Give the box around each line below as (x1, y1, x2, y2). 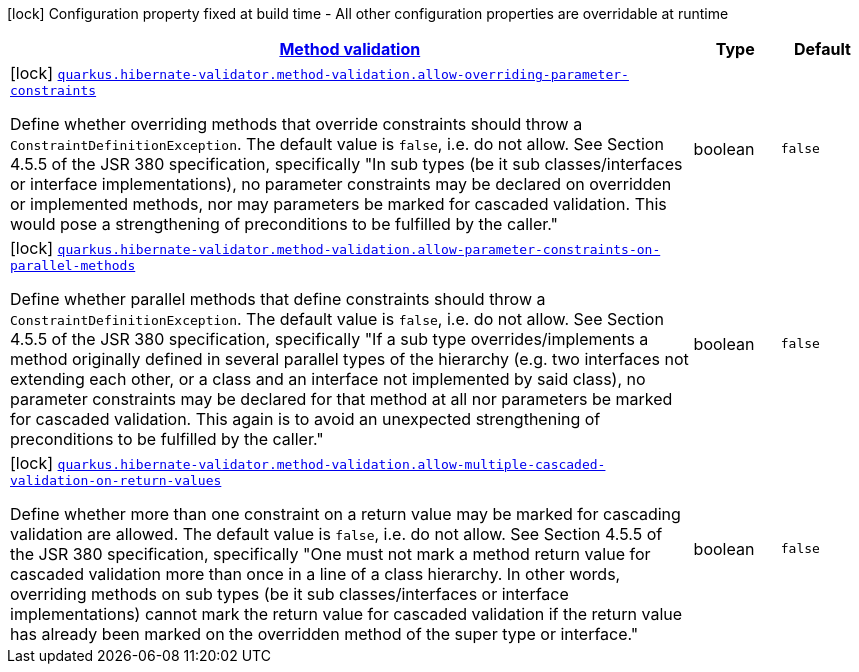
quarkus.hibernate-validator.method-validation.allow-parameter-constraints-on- (57, 242, 661, 257)
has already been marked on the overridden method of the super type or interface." (10, 624, 639, 644)
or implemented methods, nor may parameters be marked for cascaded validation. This (10, 194, 667, 214)
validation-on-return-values (10, 473, 222, 488)
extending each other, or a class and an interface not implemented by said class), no (10, 369, 646, 389)
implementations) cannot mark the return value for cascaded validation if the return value (10, 604, 683, 624)
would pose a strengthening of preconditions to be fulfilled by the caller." (10, 214, 559, 234)
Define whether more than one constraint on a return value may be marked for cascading (10, 504, 681, 524)
